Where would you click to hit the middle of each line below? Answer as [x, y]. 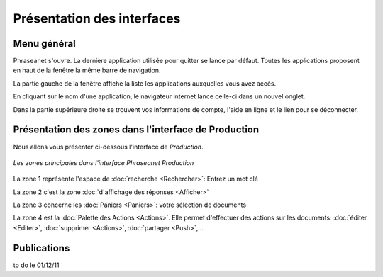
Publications [41, 248]
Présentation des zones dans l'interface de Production [136, 130]
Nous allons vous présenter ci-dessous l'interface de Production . [108, 147]
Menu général [44, 44]
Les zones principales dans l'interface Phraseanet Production [104, 162]
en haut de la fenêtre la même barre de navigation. [87, 70]
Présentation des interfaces [97, 18]
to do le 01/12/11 [36, 265]
